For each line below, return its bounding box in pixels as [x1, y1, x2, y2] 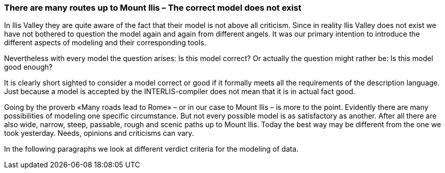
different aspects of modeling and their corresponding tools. [4, 38, 206, 47]
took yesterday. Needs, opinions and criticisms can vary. [4, 129, 194, 138]
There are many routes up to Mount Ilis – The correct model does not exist [4, 3, 302, 13]
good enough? [4, 63, 53, 72]
